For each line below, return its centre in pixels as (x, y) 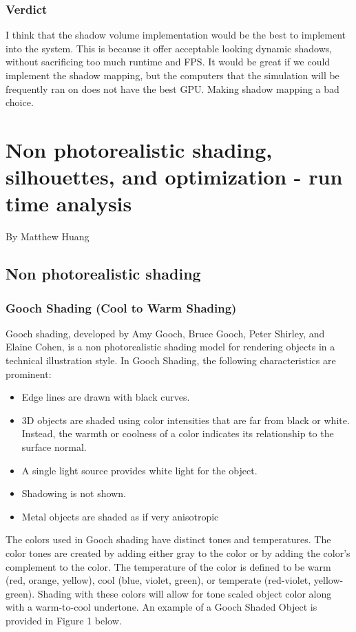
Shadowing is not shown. (74, 493)
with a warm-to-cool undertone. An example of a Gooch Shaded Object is (161, 607)
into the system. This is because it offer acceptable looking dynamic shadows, (169, 48)
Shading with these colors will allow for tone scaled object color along (185, 593)
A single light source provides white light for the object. (139, 470)
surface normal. (54, 447)
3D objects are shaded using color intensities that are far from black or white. (186, 420)
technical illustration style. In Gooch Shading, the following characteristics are (171, 360)
